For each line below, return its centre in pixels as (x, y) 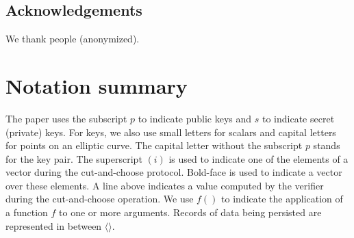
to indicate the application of (282, 199)
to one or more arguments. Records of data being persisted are (190, 212)
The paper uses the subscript (66, 118)
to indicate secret (298, 118)
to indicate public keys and (195, 118)
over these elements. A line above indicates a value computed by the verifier (165, 185)
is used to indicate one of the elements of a (258, 158)
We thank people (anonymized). (73, 39)
